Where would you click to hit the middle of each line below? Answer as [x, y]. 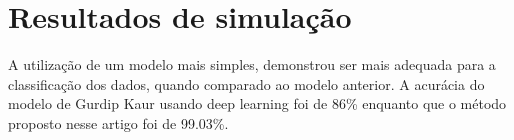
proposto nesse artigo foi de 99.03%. [118, 122]
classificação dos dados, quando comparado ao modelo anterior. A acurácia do [246, 83]
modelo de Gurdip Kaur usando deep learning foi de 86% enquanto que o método [257, 103]
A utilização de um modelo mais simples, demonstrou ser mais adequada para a [252, 64]
